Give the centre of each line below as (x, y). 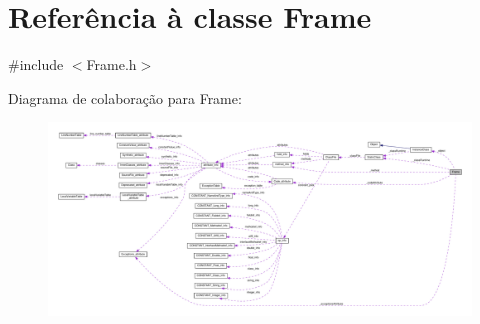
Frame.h (111, 64)
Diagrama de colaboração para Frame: (125, 97)
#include (36, 64)
